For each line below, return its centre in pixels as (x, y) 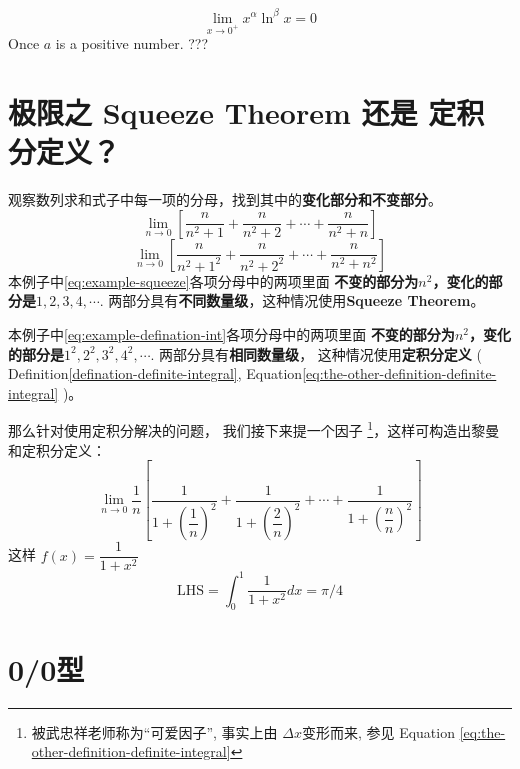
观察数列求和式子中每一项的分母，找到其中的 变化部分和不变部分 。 (225, 199)
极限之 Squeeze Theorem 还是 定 (232, 112)
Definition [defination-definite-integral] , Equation (155, 373)
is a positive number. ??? (132, 43)
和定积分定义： (57, 449)
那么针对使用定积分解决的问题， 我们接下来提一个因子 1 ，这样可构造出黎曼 (254, 428)
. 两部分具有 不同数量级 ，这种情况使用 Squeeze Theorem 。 (292, 300)
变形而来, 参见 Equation (378, 731)
